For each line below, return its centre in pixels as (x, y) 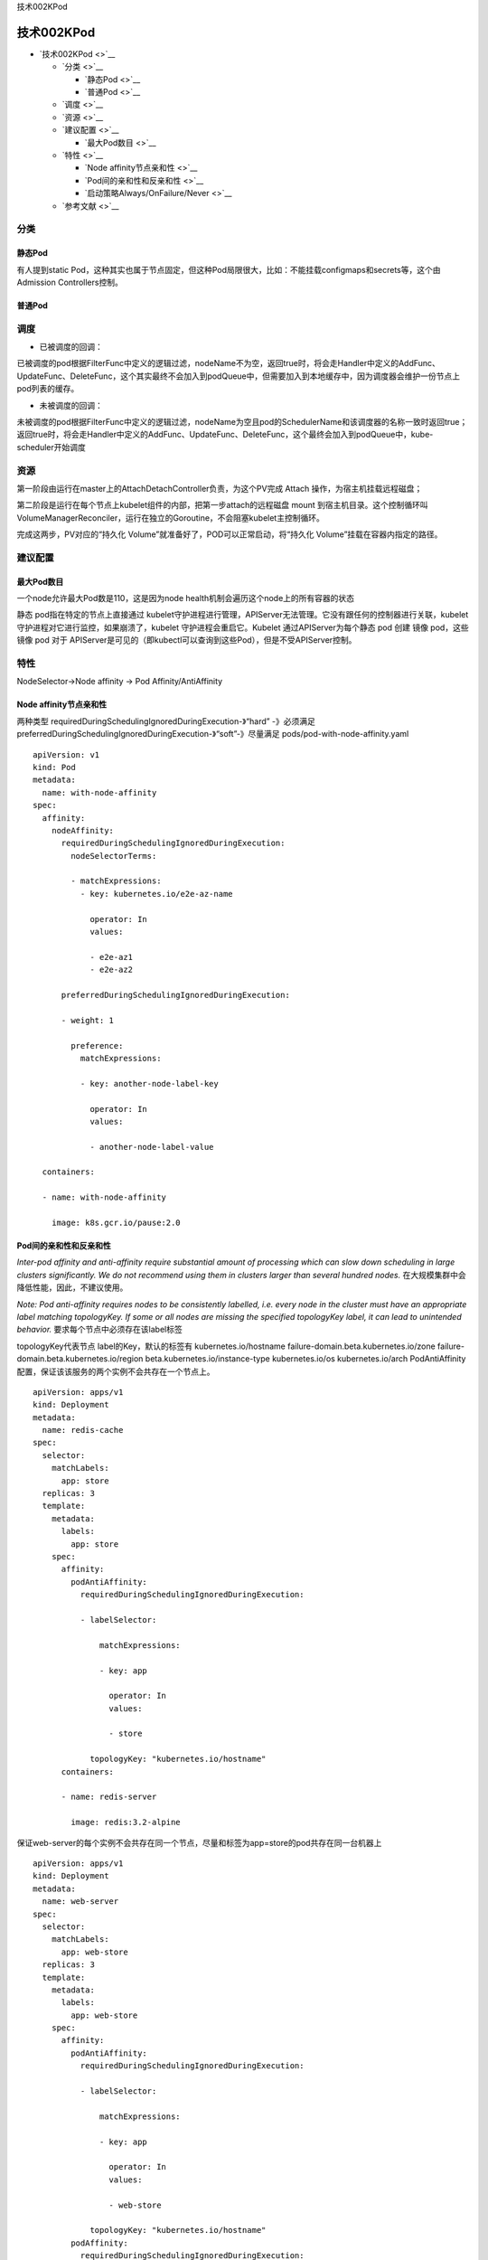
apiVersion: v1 (66, 754)
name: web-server (80, 1902)
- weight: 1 (88, 1020)
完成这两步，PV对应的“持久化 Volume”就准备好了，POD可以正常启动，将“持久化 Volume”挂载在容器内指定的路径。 (230, 534)
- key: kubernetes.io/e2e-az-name (157, 894)
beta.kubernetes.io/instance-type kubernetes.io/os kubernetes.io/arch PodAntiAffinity (305, 1359)
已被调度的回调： (71, 347)
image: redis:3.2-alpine (126, 1822)
